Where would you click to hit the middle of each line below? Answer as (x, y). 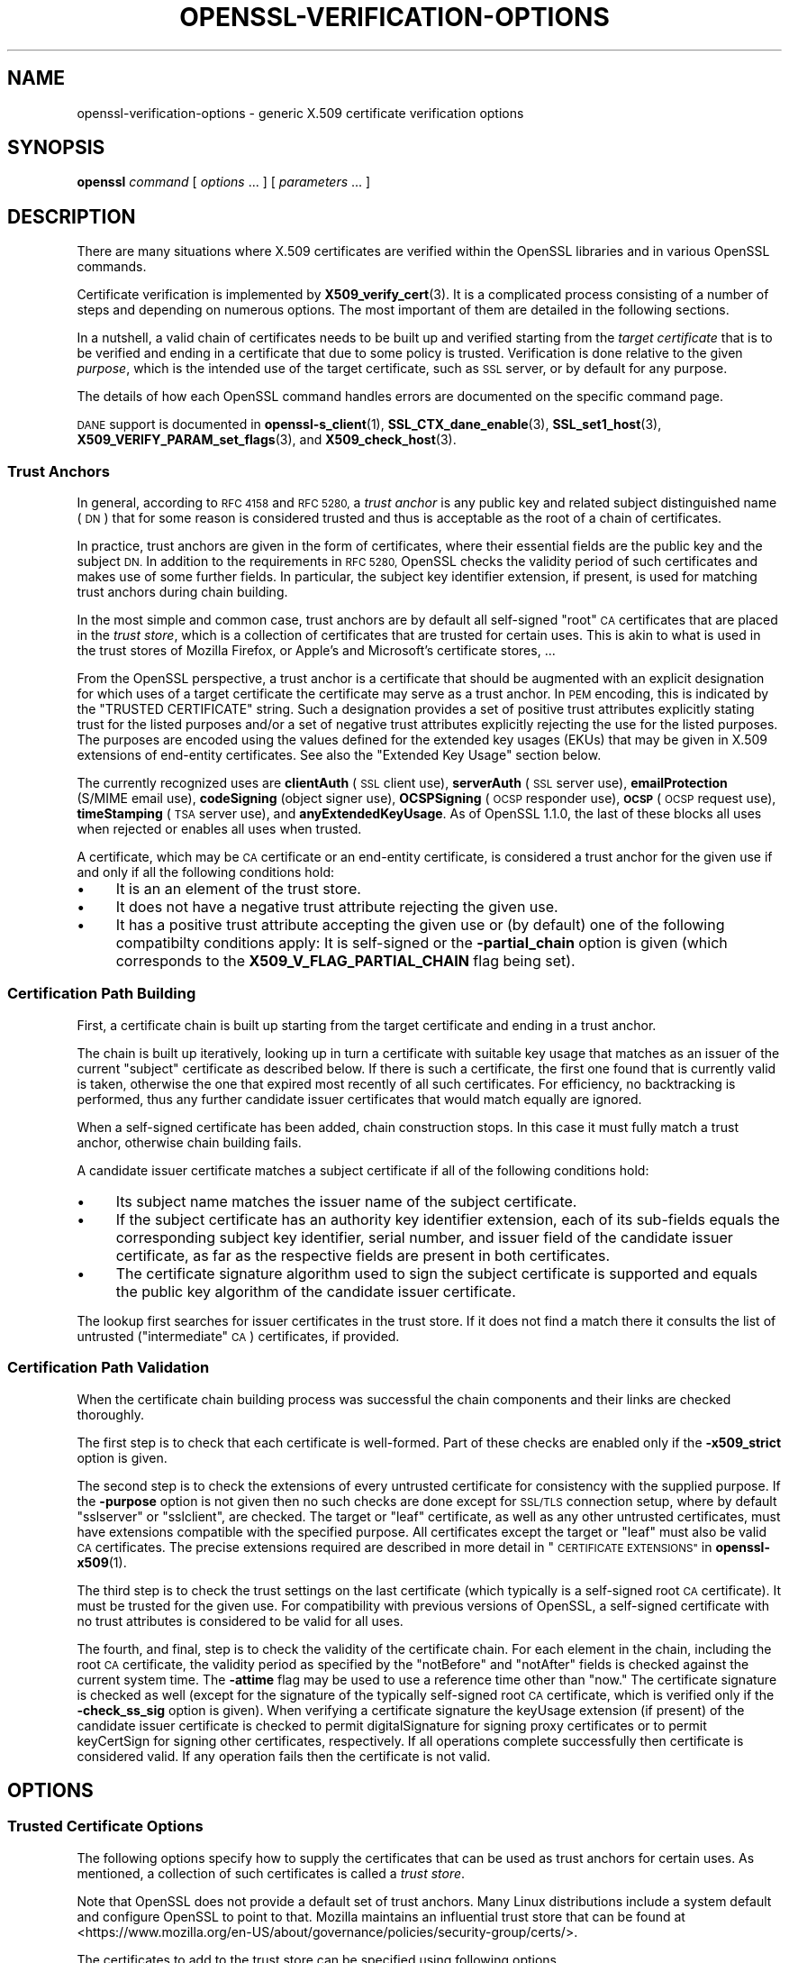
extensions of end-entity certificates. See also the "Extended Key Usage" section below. (339, 755)
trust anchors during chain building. (182, 592)
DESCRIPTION (72, 216)
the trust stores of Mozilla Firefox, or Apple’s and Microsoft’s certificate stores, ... (316, 651)
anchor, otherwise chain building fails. (189, 1142)
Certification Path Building (102, 994)
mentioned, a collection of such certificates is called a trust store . (271, 1873)
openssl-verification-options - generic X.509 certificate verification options (300, 113)
